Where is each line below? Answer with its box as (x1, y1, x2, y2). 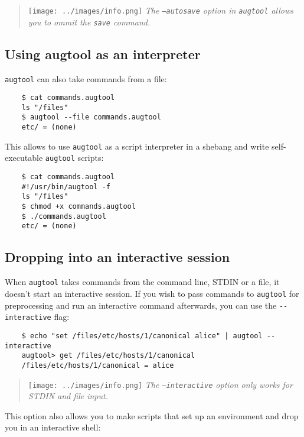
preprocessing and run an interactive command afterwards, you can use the (5, 299, 277, 311)
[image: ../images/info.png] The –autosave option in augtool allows (28, 4, 294, 16)
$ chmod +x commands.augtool (21, 202, 136, 211)
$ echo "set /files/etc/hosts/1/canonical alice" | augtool (21, 331, 263, 340)
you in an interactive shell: (5, 421, 101, 433)
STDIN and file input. (28, 390, 108, 402)
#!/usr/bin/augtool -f (21, 182, 110, 191)
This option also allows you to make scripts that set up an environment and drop (5, 409, 299, 422)
